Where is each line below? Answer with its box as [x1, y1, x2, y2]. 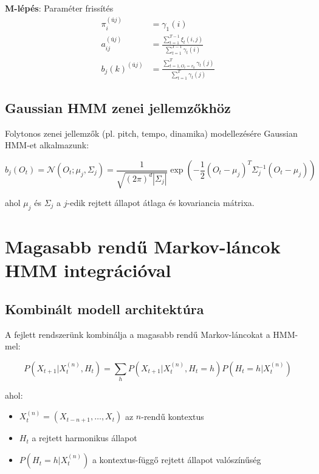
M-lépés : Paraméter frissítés [5, 2, 114, 14]
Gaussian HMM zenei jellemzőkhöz [5, 98, 231, 117]
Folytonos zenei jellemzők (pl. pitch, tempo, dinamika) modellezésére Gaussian [5, 126, 298, 139]
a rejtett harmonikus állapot [32, 431, 137, 444]
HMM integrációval [5, 258, 171, 283]
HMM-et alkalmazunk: [5, 139, 89, 151]
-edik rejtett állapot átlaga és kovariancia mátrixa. [67, 196, 255, 208]
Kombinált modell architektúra [5, 299, 204, 318]
